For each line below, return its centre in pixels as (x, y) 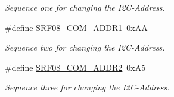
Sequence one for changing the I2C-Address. (85, 7)
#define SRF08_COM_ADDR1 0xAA (76, 27)
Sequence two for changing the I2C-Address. (85, 47)
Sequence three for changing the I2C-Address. (87, 87)
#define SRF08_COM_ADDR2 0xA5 (75, 67)
